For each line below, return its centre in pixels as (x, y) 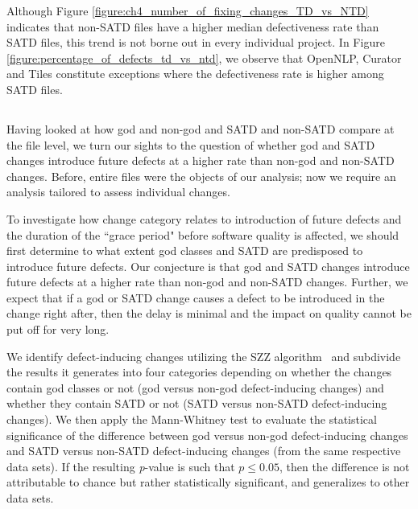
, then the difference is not (344, 466)
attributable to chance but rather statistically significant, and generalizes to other (208, 482)
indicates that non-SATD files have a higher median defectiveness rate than (193, 26)
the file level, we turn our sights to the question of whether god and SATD (191, 144)
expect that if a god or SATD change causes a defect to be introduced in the (196, 297)
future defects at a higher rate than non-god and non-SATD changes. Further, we (207, 282)
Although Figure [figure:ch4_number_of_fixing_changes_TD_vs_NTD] (188, 10)
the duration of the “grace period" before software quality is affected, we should (203, 234)
